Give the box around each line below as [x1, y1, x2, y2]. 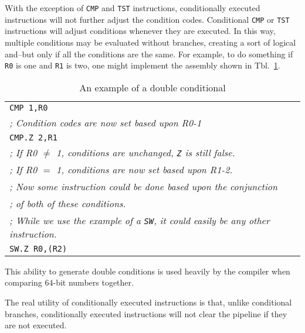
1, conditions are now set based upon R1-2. [56, 162, 233, 176]
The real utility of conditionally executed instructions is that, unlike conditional [5, 296, 292, 308]
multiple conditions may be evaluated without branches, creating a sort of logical [5, 36, 296, 48]
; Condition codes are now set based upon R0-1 [9, 115, 202, 129]
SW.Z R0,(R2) [9, 243, 67, 253]
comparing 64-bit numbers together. [5, 276, 134, 289]
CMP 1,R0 [9, 102, 48, 112]
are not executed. [5, 319, 67, 331]
